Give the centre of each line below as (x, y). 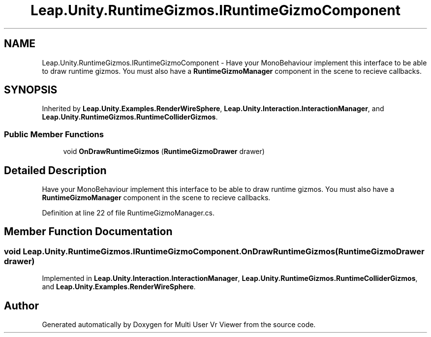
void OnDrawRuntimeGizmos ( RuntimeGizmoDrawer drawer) (164, 152)
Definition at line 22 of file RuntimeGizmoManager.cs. (128, 213)
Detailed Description (55, 170)
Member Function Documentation (88, 232)
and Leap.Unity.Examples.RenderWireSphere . (119, 287)
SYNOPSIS (31, 90)
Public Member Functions (54, 134)
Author (21, 306)
